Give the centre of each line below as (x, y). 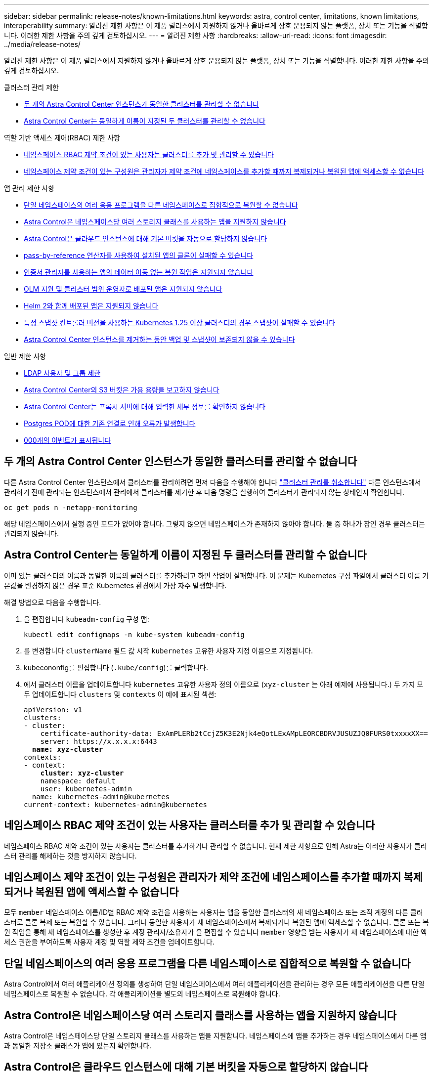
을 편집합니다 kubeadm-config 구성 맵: (87, 619)
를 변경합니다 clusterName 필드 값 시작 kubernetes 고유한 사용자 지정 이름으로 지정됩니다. (169, 650)
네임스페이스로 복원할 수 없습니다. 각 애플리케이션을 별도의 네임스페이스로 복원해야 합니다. (142, 994)
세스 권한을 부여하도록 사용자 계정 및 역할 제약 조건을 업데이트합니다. (109, 942)
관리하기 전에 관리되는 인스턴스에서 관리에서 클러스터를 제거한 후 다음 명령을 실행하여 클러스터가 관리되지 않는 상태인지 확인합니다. (204, 492)
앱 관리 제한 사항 (29, 188)
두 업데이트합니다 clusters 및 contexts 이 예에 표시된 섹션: (120, 694)
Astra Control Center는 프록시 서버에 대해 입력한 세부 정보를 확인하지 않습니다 (145, 407)
